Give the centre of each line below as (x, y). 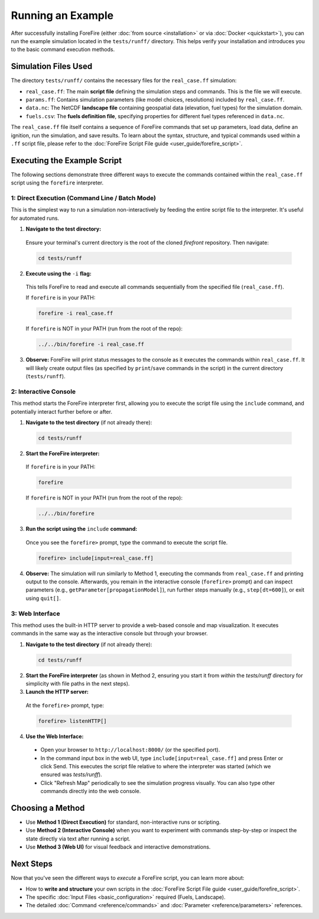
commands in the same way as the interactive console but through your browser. (109, 634)
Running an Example (62, 15)
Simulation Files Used (52, 66)
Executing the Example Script (66, 160)
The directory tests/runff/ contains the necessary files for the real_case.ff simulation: (124, 80)
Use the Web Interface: (55, 736)
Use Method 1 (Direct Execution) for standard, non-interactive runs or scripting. (123, 822)
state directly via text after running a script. (78, 839)
